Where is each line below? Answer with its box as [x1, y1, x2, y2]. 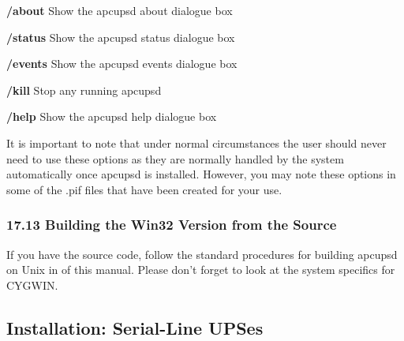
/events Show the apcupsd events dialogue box [6, 55, 238, 72]
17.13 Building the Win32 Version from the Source [6, 215, 337, 234]
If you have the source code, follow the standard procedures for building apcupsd [6, 245, 398, 262]
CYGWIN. [6, 276, 58, 293]
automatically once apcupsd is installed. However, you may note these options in [6, 166, 396, 182]
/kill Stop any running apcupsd [6, 81, 162, 98]
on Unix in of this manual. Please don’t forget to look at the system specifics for [6, 261, 395, 278]
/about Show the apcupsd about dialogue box [6, 2, 233, 18]
